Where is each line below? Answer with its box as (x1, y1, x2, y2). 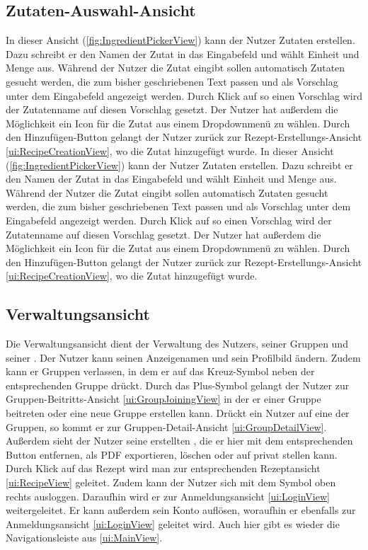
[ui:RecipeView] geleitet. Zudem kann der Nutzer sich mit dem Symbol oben (6, 475, 336, 490)
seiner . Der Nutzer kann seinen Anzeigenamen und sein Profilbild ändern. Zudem (6, 350, 361, 365)
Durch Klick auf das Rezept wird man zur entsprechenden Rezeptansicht (6, 461, 321, 476)
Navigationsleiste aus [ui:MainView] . (6, 530, 163, 545)
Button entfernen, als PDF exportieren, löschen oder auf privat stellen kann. (6, 447, 338, 462)
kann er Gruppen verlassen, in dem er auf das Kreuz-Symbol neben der (6, 364, 315, 379)
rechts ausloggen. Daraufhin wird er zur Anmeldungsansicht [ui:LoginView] (6, 488, 330, 503)
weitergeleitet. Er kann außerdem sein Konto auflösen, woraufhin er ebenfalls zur (6, 503, 356, 517)
